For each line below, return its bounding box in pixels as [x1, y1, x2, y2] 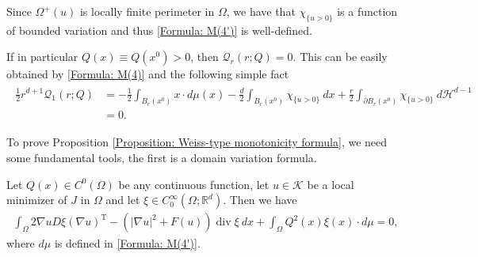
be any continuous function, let [118, 176, 270, 192]
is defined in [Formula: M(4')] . [54, 235, 201, 251]
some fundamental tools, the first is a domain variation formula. [6, 149, 317, 166]
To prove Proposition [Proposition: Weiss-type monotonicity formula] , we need [6, 134, 388, 150]
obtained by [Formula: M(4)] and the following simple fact [6, 66, 289, 82]
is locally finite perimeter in [79, 3, 215, 19]
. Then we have [223, 191, 297, 208]
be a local [307, 176, 354, 192]
